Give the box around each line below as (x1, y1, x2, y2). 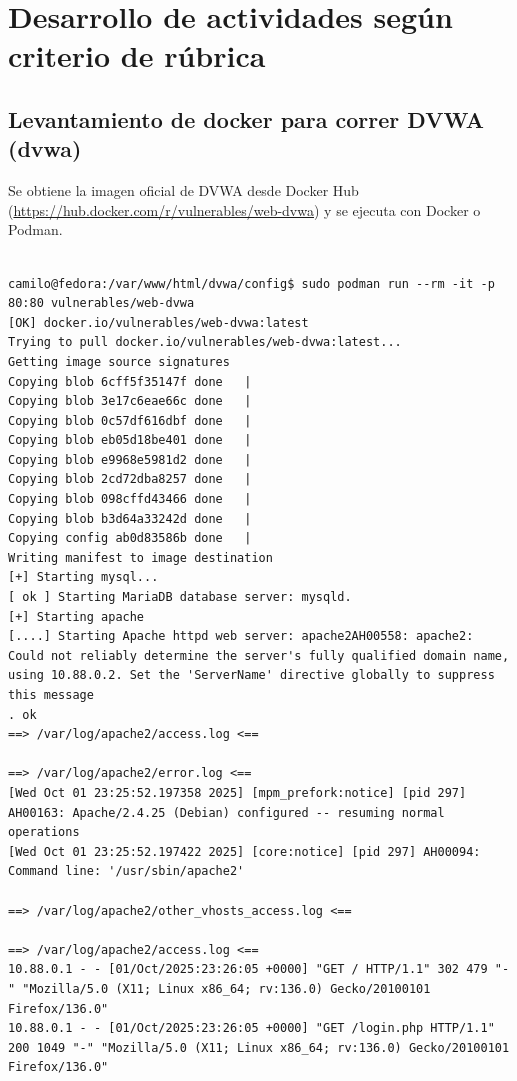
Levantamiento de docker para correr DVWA (8, 103, 484, 134)
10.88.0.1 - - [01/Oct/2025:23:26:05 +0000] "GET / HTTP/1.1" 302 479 (8, 962, 488, 977)
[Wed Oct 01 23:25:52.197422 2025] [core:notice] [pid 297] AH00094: (8, 844, 481, 859)
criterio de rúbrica (8, 35, 266, 76)
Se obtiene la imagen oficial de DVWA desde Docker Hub (8, 180, 359, 201)
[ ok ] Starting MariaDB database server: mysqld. (8, 590, 352, 605)
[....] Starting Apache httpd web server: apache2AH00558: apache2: (8, 629, 474, 644)
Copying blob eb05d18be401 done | (8, 433, 252, 448)
